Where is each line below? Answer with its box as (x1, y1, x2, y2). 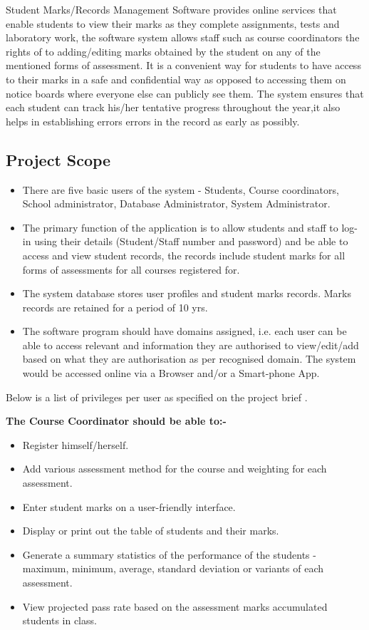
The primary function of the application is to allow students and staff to (22, 220, 338, 234)
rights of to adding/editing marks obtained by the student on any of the (6, 43, 321, 58)
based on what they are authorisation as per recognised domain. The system (22, 351, 356, 366)
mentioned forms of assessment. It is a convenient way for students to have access (6, 58, 361, 73)
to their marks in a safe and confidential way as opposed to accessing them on (6, 71, 346, 86)
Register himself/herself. (22, 437, 129, 452)
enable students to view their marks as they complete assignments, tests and (6, 16, 340, 31)
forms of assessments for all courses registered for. (22, 262, 240, 277)
